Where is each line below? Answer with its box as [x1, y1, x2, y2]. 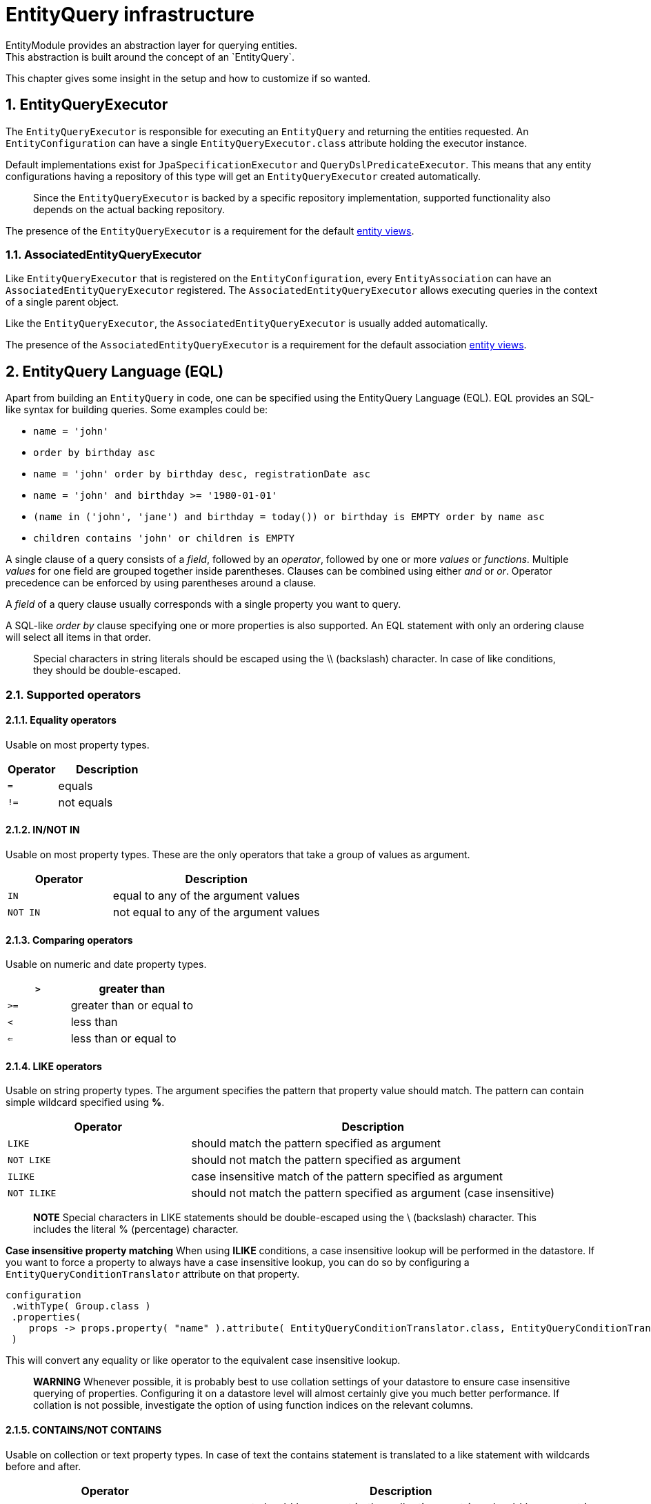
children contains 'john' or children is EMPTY [33, 533, 295, 544]
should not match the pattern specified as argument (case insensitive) [191, 1186, 555, 1200]
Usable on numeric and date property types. [6, 958, 207, 971]
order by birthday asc [33, 447, 156, 459]
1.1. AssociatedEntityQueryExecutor [6, 247, 202, 261]
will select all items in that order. [6, 631, 151, 644]
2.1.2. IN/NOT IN [6, 824, 80, 836]
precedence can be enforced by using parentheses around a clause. [6, 577, 317, 589]
